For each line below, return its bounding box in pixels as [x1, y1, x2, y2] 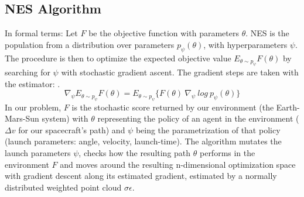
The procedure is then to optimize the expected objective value [5, 51, 231, 64]
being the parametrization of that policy [135, 123, 281, 136]
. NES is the [245, 27, 289, 39]
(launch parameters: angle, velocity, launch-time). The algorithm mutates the [5, 135, 282, 147]
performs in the [199, 146, 255, 158]
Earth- [276, 101, 300, 113]
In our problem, [5, 101, 62, 113]
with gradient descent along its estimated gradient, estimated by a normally [5, 170, 277, 182]
